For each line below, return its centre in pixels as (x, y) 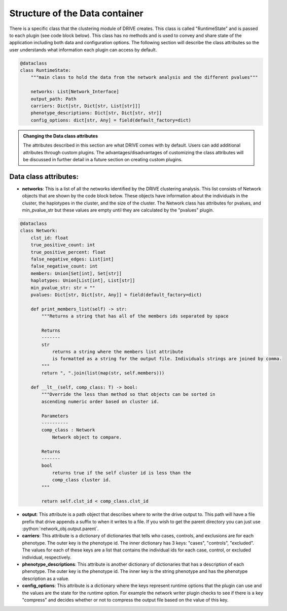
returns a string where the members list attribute (118, 352)
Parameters (55, 416)
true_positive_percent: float (68, 252)
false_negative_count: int (64, 266)
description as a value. (46, 578)
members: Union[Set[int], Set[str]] (76, 273)
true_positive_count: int (63, 245)
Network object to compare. (87, 437)
